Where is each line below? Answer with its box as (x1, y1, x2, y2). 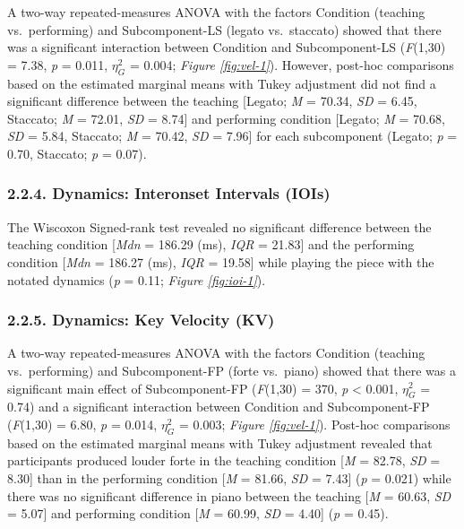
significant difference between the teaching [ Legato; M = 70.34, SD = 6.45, (7, 91, 417, 110)
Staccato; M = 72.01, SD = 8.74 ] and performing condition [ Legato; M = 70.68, (7, 108, 445, 127)
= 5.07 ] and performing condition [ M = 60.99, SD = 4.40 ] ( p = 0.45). (7, 504, 389, 523)
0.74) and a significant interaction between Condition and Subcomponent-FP (7, 397, 430, 416)
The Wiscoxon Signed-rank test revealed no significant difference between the (7, 217, 432, 236)
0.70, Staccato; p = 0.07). (7, 143, 147, 162)
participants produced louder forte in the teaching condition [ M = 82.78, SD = (7, 451, 441, 470)
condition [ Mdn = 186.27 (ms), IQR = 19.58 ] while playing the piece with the (7, 252, 434, 271)
